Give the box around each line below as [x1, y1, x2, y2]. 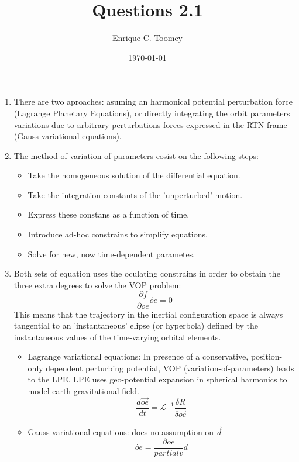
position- [250, 350, 283, 363]
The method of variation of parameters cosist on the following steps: [13, 149, 259, 161]
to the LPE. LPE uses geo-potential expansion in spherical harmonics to [28, 373, 287, 385]
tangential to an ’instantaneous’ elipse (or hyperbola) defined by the [13, 319, 259, 332]
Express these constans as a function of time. [28, 208, 190, 220]
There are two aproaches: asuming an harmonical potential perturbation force [13, 95, 293, 108]
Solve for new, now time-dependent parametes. [28, 247, 195, 260]
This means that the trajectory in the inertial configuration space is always [13, 308, 283, 320]
